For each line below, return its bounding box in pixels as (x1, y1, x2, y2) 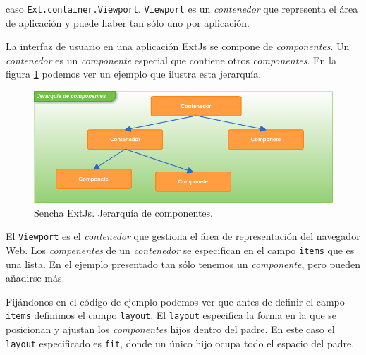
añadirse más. (6, 270, 65, 285)
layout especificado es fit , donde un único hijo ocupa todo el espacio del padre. (6, 335, 355, 350)
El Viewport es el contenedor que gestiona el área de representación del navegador (6, 229, 360, 243)
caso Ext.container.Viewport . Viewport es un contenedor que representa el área (6, 1, 358, 16)
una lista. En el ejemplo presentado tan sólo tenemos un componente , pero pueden (6, 256, 361, 271)
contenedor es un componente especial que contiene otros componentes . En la (6, 52, 336, 67)
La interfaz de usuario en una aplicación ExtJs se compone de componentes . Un (6, 39, 350, 54)
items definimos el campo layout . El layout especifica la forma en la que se (6, 308, 337, 323)
